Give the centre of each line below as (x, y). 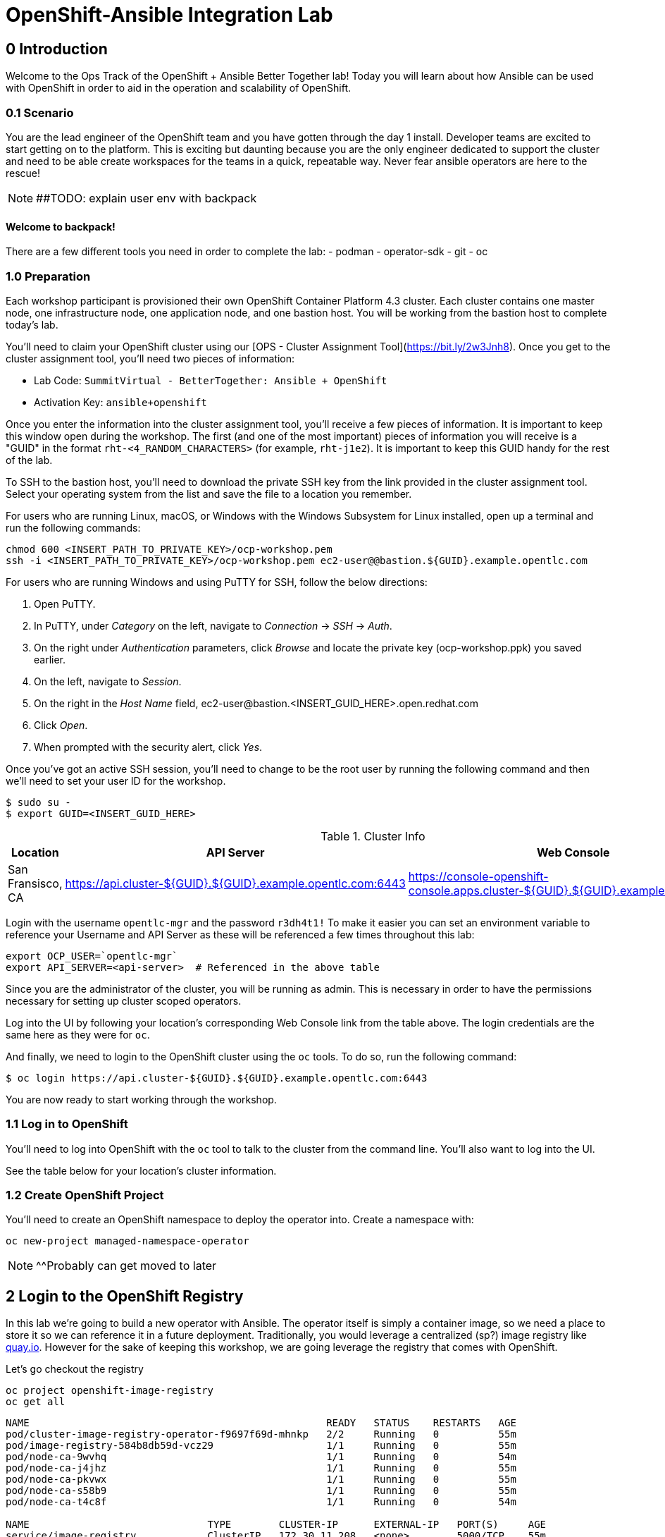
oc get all (36, 1402)
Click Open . (61, 725)
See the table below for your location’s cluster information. (141, 1170)
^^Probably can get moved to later (126, 1266)
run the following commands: (73, 527)
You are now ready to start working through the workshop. (141, 1099)
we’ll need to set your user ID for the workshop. (116, 780)
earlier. (50, 659)
